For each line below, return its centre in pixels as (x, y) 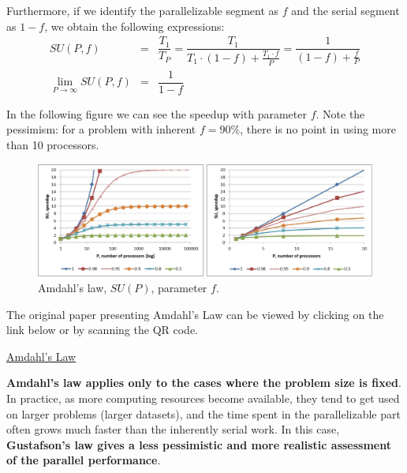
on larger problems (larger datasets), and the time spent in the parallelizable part (203, 413)
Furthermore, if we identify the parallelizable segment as (143, 10)
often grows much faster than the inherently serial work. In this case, (173, 429)
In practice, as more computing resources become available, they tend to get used (203, 398)
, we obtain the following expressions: (134, 26)
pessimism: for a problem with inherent (101, 129)
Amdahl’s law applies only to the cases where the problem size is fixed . (204, 383)
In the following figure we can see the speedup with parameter (157, 113)
